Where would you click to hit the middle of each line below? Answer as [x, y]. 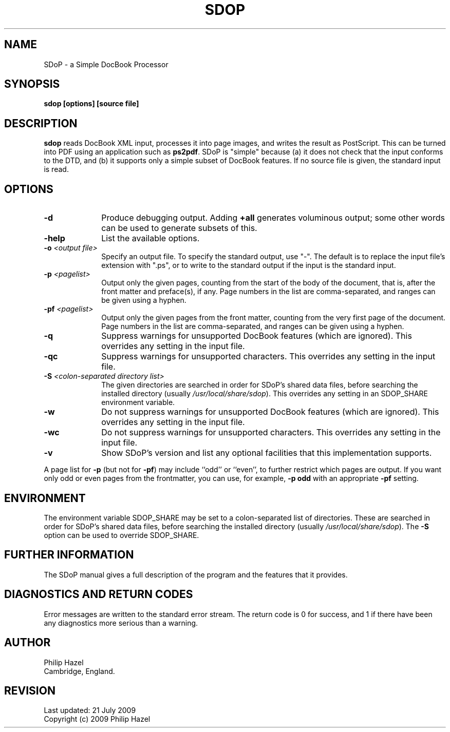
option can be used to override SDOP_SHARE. [121, 535]
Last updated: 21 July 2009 [90, 710]
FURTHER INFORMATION [69, 555]
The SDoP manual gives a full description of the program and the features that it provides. [196, 574]
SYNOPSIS [32, 84]
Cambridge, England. [79, 671]
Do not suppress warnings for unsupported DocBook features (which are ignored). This [270, 412]
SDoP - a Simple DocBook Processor [106, 64]
